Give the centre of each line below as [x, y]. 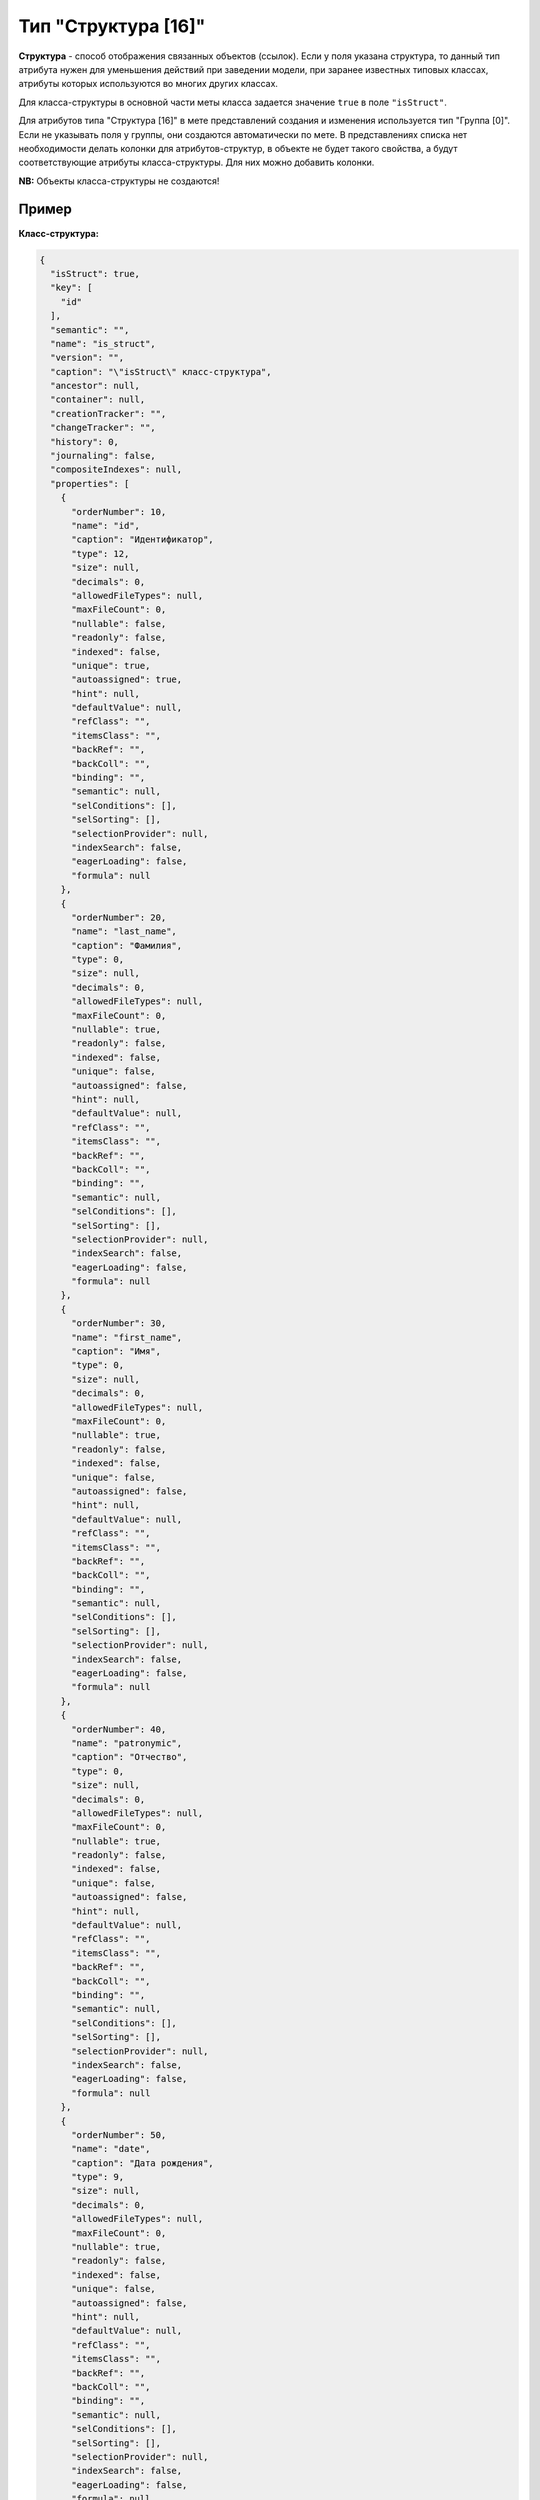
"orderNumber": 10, [119, 511]
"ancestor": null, [95, 386]
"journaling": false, [103, 456]
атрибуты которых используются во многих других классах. [148, 84]
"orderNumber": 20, [119, 917]
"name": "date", [111, 2149]
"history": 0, [85, 441]
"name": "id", [105, 525]
